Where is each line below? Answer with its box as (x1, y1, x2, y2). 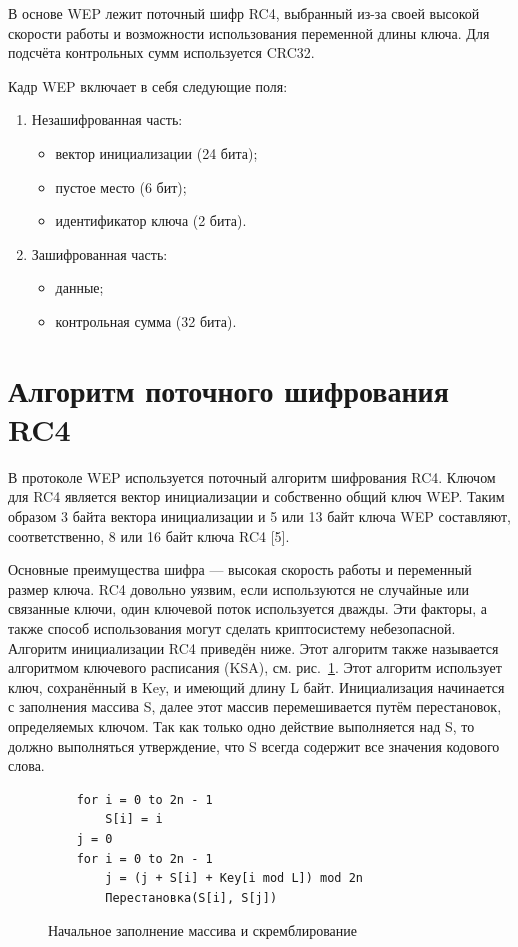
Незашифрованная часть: (31, 109, 183, 130)
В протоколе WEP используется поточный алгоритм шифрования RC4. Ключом (8, 466, 496, 487)
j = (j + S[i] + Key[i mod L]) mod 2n (105, 871, 363, 886)
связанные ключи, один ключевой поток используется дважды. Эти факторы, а (8, 598, 487, 619)
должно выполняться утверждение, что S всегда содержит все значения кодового (8, 735, 500, 756)
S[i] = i (105, 812, 163, 827)
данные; (55, 277, 104, 298)
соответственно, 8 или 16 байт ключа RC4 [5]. (8, 525, 290, 546)
